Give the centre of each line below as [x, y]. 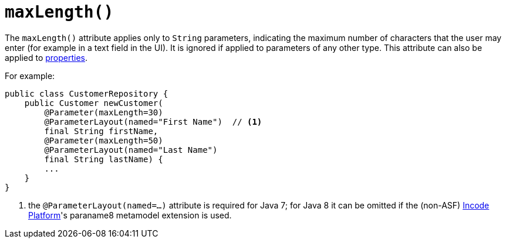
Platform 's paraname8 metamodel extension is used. [130, 215]
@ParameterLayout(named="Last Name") [131, 150]
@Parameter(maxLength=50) [104, 140]
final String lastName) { [104, 159]
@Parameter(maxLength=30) [104, 112]
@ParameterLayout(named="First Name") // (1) [153, 121]
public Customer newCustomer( [94, 103]
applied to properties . [46, 57]
